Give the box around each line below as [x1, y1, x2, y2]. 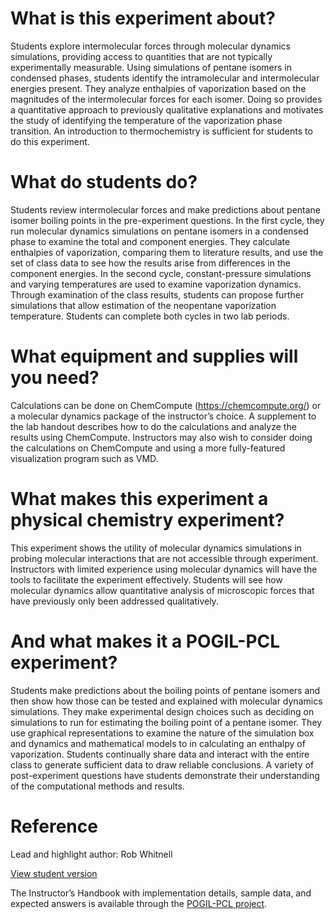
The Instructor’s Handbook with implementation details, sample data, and [10, 887, 312, 899]
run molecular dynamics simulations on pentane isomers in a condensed [10, 225, 309, 237]
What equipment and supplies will [10, 345, 299, 368]
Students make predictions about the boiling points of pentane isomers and [10, 684, 321, 696]
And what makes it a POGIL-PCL [10, 630, 281, 652]
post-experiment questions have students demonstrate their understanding [10, 769, 320, 781]
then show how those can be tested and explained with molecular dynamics [10, 695, 323, 707]
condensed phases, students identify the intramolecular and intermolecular [10, 72, 320, 84]
